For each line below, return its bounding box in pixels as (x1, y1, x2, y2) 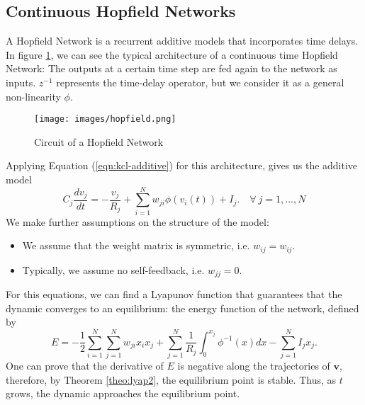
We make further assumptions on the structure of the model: (6, 214, 269, 229)
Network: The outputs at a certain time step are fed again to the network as (6, 61, 337, 76)
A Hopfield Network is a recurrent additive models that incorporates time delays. (6, 33, 359, 48)
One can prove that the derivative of (6, 358, 164, 373)
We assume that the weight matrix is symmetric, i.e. (22, 238, 250, 253)
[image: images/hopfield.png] (34, 114, 176, 125)
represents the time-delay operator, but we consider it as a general (56, 74, 344, 89)
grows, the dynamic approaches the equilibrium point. (6, 386, 240, 401)
